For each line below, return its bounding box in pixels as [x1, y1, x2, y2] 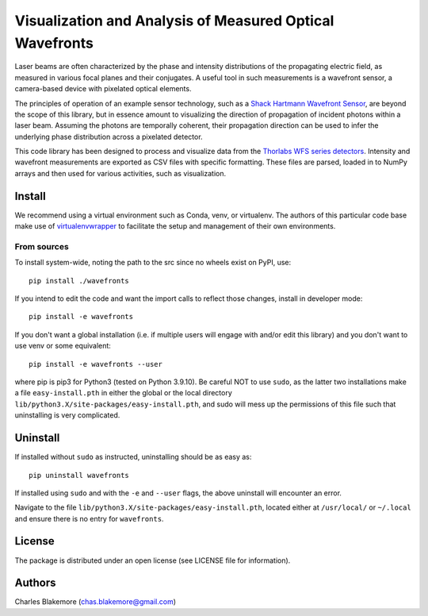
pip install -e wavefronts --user [29, 360, 162, 368]
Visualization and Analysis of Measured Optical [14, 12, 334, 29]
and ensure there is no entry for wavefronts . [14, 514, 164, 523]
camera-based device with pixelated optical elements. [14, 84, 192, 94]
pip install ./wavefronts [29, 276, 130, 285]
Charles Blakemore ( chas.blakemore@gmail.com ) [14, 597, 177, 606]
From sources [14, 241, 69, 252]
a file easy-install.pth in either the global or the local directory [14, 388, 233, 398]
